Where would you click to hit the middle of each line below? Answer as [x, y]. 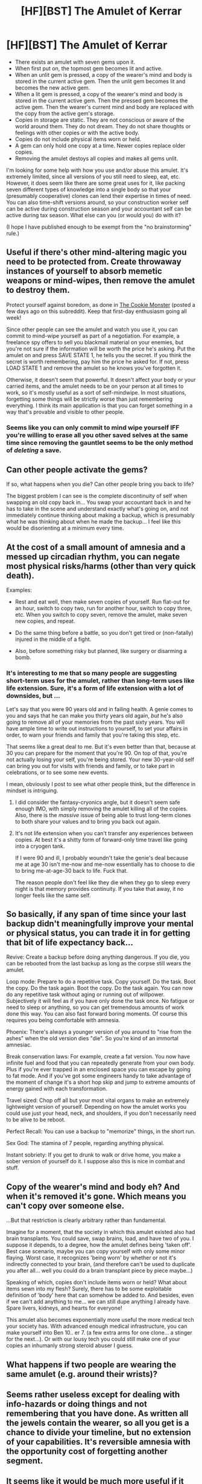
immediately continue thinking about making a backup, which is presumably [100, 515]
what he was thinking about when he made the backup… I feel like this [93, 522]
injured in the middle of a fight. [53, 639]
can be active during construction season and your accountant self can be [99, 208]
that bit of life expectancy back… [70, 942]
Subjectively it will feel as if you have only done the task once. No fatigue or [100, 1001]
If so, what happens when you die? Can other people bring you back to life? [100, 484]
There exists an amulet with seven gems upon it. [75, 62]
